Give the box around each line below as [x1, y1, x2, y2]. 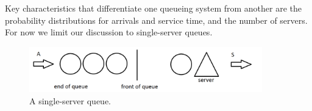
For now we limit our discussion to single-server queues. [5, 26, 213, 38]
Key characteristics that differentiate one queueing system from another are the [5, 2, 302, 14]
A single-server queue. [29, 94, 111, 107]
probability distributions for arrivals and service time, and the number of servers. [5, 13, 308, 26]
